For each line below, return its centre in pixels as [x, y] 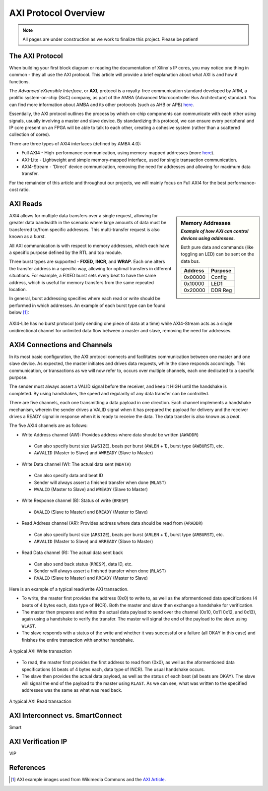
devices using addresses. [208, 238]
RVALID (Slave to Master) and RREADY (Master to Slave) [91, 578]
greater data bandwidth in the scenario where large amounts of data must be [88, 223]
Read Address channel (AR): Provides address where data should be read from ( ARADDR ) [112, 523]
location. [18, 289]
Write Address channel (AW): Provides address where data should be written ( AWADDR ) [110, 434]
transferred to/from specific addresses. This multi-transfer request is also [84, 229]
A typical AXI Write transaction [40, 651]
